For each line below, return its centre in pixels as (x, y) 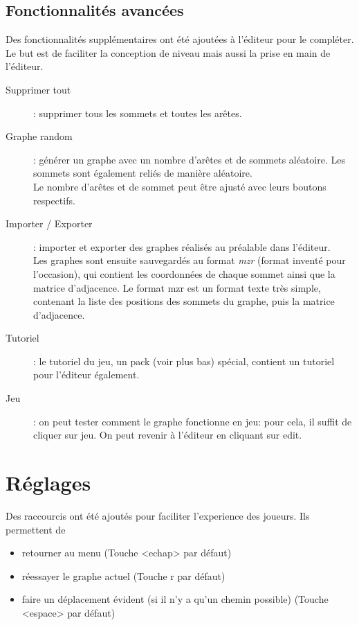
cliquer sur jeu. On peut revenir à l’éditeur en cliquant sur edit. (168, 435)
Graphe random (39, 136)
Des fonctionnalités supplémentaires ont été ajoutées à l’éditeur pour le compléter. (180, 39)
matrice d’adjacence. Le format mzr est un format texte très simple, (177, 287)
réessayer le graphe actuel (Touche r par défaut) (123, 575)
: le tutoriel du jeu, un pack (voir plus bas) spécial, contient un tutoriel (184, 361)
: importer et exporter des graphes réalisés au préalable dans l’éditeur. (182, 246)
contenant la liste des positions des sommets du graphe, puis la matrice (184, 301)
